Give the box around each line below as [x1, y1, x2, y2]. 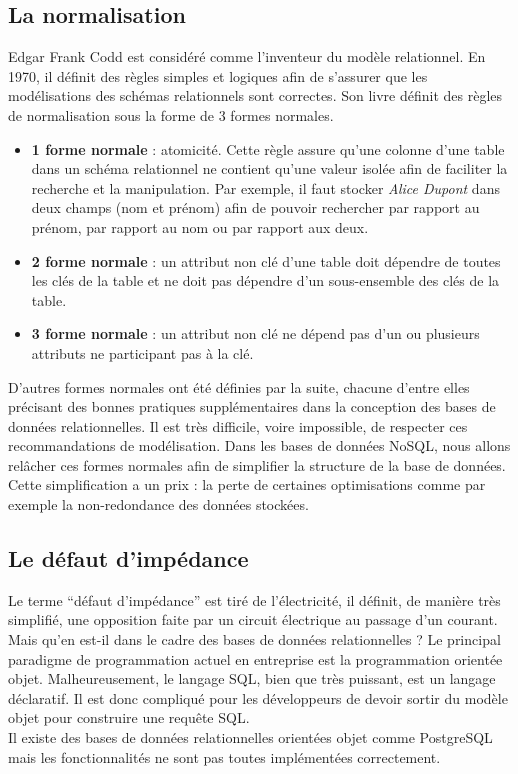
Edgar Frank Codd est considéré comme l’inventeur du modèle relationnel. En [8, 46, 486, 67]
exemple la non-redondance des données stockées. [8, 494, 309, 515]
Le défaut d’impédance [8, 543, 249, 574]
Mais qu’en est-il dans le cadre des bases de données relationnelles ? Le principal [8, 629, 501, 650]
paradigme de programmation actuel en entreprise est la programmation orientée [8, 648, 503, 669]
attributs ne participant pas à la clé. [31, 342, 254, 363]
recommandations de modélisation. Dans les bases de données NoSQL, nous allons [8, 435, 511, 456]
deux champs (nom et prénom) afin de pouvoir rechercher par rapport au [31, 197, 480, 218]
